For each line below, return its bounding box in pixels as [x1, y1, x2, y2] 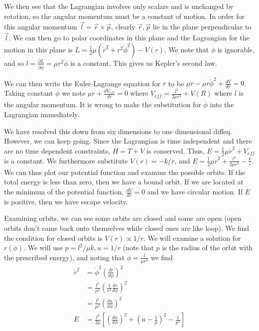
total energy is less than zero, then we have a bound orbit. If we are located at [4, 176, 244, 187]
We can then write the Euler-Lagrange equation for [4, 78, 161, 88]
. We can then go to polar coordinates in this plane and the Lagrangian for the [8, 32, 250, 43]
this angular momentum [4, 21, 77, 32]
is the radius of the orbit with [162, 242, 253, 253]
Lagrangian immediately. [4, 109, 80, 120]
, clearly [111, 21, 135, 32]
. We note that [164, 44, 209, 54]
